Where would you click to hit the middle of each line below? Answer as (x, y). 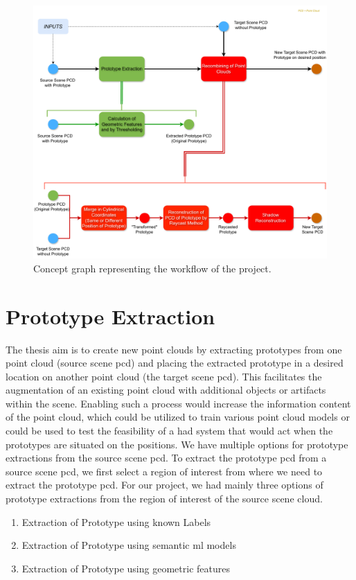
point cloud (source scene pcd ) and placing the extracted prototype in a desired (175, 363)
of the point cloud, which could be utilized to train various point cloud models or (178, 417)
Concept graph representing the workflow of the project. (152, 268)
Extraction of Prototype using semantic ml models (129, 545)
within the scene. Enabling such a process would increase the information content (178, 403)
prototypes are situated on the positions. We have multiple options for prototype (177, 444)
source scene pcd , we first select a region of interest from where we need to (164, 471)
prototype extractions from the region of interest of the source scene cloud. (164, 499)
